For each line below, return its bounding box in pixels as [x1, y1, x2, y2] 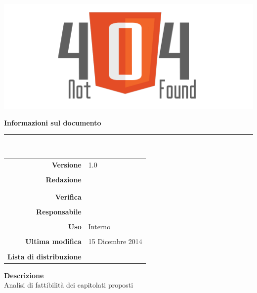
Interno [88, 221, 111, 232]
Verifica [55, 192, 82, 202]
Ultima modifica [25, 236, 82, 247]
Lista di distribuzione [7, 251, 82, 261]
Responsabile [36, 207, 82, 217]
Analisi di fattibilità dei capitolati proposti [4, 280, 133, 290]
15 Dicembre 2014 [88, 236, 142, 247]
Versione [51, 159, 82, 169]
